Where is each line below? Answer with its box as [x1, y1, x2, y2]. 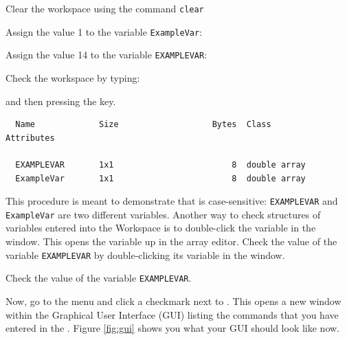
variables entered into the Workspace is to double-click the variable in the [5, 220, 316, 235]
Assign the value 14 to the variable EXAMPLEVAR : [5, 47, 208, 62]
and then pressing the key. [5, 93, 116, 108]
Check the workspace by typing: [5, 70, 140, 84]
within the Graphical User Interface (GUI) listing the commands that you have [5, 307, 339, 321]
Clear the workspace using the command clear [5, 1, 204, 15]
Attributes [5, 133, 55, 143]
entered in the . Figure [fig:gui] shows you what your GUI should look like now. [5, 321, 340, 335]
